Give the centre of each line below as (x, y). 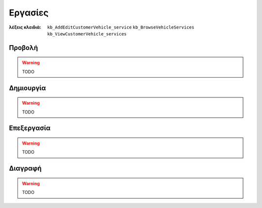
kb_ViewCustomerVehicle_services (87, 34)
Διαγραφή (25, 168)
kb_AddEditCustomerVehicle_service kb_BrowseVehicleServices (121, 27)
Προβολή (24, 48)
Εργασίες (29, 13)
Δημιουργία (27, 88)
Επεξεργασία (30, 128)
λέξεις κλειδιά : (25, 27)
